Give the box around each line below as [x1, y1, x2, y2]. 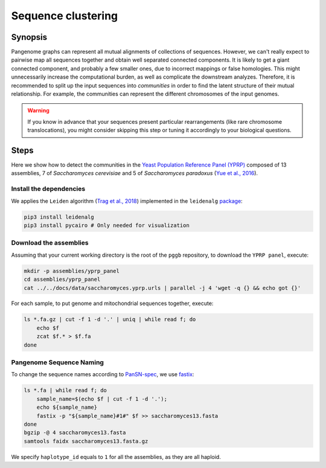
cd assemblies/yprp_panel [24, 276, 101, 283]
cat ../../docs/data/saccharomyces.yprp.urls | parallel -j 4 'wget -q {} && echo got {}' [24, 284, 301, 291]
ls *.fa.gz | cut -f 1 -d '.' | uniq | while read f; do [24, 316, 196, 323]
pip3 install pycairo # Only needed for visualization [24, 222, 190, 229]
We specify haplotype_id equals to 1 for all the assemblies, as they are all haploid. [11, 453, 222, 460]
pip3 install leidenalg [24, 213, 95, 220]
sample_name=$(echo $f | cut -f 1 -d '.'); [36, 396, 167, 402]
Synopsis [11, 32, 48, 42]
